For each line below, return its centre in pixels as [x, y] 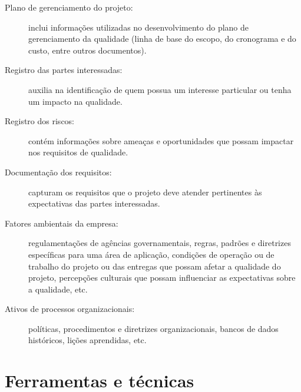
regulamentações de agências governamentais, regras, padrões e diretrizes [160, 243]
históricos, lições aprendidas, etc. [87, 340]
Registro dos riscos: [40, 121]
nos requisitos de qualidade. [78, 152]
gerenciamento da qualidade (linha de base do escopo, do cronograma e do [162, 39]
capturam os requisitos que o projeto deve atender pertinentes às [145, 192]
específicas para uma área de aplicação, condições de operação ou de [151, 254]
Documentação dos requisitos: [58, 172]
